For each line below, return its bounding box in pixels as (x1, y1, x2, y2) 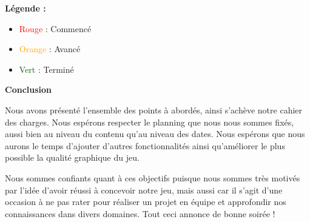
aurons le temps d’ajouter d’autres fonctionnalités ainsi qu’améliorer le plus (5, 139, 285, 152)
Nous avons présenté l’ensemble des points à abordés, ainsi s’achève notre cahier (5, 103, 303, 116)
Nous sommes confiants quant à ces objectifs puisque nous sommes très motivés (5, 171, 300, 184)
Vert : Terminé (19, 62, 74, 75)
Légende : (5, 2, 46, 14)
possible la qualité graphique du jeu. (5, 151, 140, 164)
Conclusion (5, 83, 52, 96)
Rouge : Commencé (19, 22, 92, 35)
